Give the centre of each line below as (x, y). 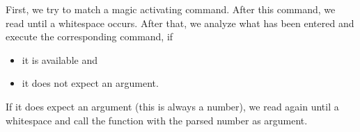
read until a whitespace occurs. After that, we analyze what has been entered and (180, 23)
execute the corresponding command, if (89, 36)
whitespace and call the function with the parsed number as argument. (157, 120)
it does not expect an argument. (90, 83)
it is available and (60, 59)
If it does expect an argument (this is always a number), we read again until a (172, 106)
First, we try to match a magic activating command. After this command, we (171, 9)
